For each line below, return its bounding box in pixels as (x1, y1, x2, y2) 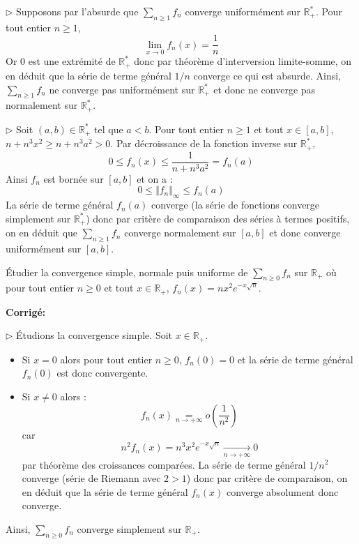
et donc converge (269, 225, 341, 240)
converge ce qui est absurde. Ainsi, (193, 68, 341, 82)
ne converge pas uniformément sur (49, 82, 195, 96)
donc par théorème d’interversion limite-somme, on (134, 54, 352, 68)
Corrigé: (6, 304, 46, 319)
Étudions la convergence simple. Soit (16, 328, 173, 342)
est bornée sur (43, 171, 104, 186)
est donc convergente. (56, 365, 148, 380)
